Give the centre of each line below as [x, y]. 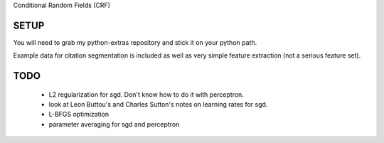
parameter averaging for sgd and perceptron [114, 124]
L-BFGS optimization [79, 115]
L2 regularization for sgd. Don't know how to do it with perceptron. [146, 94]
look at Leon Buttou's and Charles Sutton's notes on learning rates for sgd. [158, 105]
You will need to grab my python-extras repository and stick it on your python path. [135, 42]
